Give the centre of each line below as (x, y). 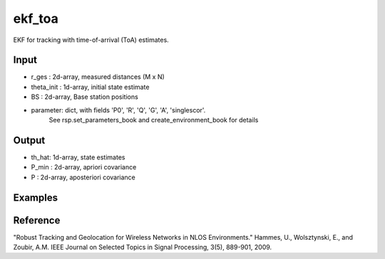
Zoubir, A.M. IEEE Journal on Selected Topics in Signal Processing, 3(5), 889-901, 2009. (143, 247)
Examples (36, 197)
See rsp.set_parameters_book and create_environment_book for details (154, 120)
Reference (37, 220)
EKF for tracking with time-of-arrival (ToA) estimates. (91, 40)
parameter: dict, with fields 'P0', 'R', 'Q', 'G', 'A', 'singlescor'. (118, 110)
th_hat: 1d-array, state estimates (78, 157)
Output (29, 140)
